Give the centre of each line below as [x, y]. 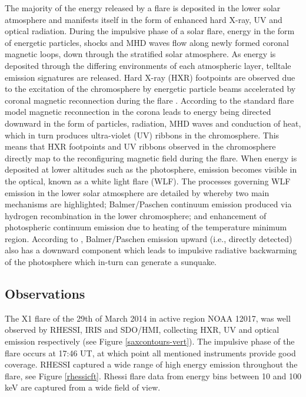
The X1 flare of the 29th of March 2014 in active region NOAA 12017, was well [148, 318]
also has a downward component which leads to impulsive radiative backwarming [151, 250]
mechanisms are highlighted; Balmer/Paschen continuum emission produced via [148, 204]
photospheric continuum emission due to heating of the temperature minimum [146, 227]
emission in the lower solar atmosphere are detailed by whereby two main [137, 192]
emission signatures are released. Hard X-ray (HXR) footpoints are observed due [150, 77]
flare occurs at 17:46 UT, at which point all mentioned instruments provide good [150, 353]
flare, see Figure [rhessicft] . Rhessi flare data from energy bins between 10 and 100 [153, 376]
